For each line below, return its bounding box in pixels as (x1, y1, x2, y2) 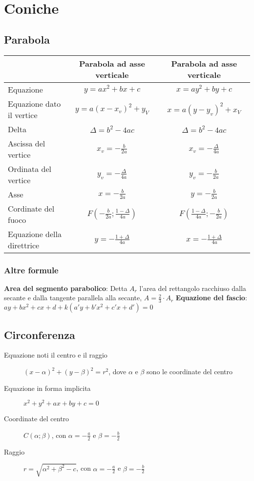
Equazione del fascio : (175, 292, 247, 303)
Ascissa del (8, 137, 45, 149)
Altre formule (4, 264, 59, 276)
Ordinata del (8, 163, 51, 174)
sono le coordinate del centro (147, 366, 233, 377)
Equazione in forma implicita (4, 383, 91, 393)
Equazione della (8, 228, 62, 240)
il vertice (8, 109, 38, 120)
